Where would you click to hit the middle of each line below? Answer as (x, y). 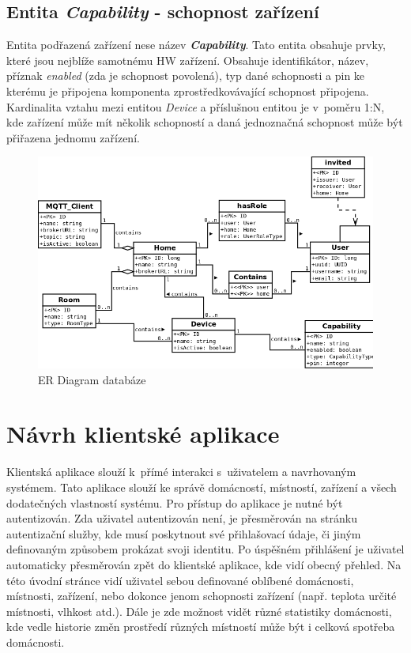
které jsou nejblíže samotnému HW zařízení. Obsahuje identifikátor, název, (188, 60)
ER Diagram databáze (92, 379)
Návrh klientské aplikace (143, 434)
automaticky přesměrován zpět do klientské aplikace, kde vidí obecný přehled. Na (204, 564)
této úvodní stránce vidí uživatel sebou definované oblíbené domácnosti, (180, 580)
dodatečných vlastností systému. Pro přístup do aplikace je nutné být (175, 502)
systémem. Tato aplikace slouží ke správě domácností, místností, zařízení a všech (202, 487)
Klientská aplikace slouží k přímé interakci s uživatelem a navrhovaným (181, 472)
